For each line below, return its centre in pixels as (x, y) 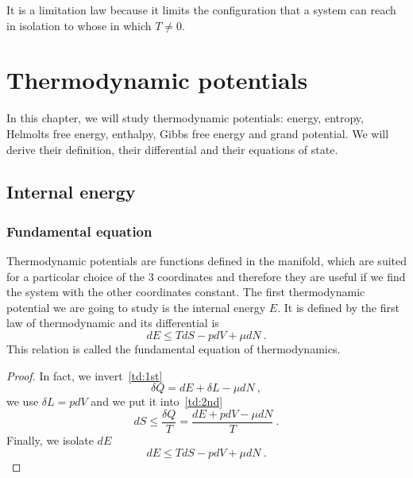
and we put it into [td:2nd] (157, 401)
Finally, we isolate (50, 439)
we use (23, 401)
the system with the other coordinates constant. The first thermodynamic (186, 292)
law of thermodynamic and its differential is (113, 323)
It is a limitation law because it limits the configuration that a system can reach (201, 10)
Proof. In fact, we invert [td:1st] (85, 375)
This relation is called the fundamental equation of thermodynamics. (174, 349)
